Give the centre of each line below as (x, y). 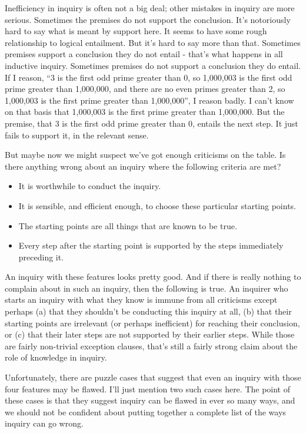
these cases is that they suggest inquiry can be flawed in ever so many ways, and (150, 400)
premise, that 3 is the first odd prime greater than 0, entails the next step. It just (152, 123)
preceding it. (41, 257)
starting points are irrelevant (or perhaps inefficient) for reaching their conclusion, (152, 323)
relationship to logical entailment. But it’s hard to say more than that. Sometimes (153, 42)
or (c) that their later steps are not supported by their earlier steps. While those (150, 334)
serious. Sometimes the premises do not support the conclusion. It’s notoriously (148, 19)
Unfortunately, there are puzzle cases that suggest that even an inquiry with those (153, 377)
